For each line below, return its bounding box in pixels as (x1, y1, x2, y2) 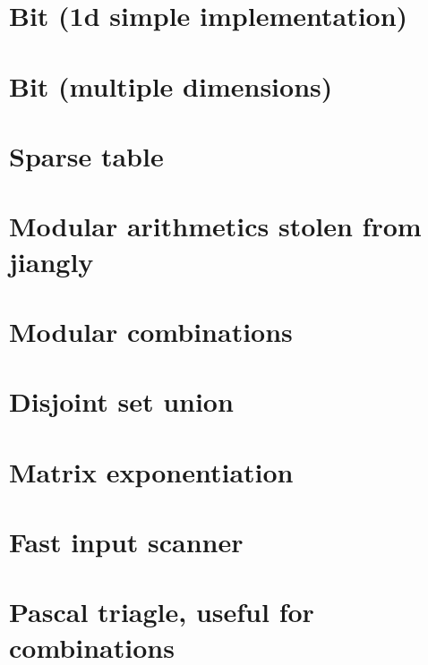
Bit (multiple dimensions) (9, 67, 333, 104)
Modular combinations (9, 312, 293, 349)
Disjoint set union (9, 383, 234, 420)
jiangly (9, 243, 94, 279)
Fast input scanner (9, 524, 244, 559)
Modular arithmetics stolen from (9, 208, 422, 244)
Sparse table (9, 137, 164, 174)
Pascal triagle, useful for (9, 593, 314, 630)
